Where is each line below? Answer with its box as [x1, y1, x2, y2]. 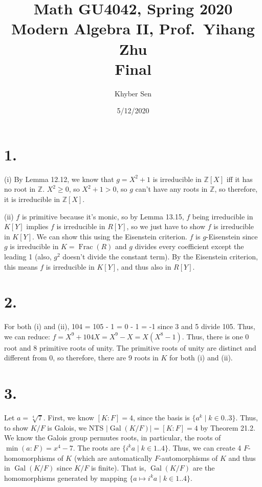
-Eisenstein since [206, 231, 258, 241]
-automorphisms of [159, 452, 218, 463]
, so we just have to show [126, 221, 205, 232]
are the [192, 462, 215, 473]
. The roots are [73, 442, 120, 453]
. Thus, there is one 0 [182, 331, 249, 341]
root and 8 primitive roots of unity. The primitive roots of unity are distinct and [4, 342, 256, 353]
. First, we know [43, 412, 94, 423]
